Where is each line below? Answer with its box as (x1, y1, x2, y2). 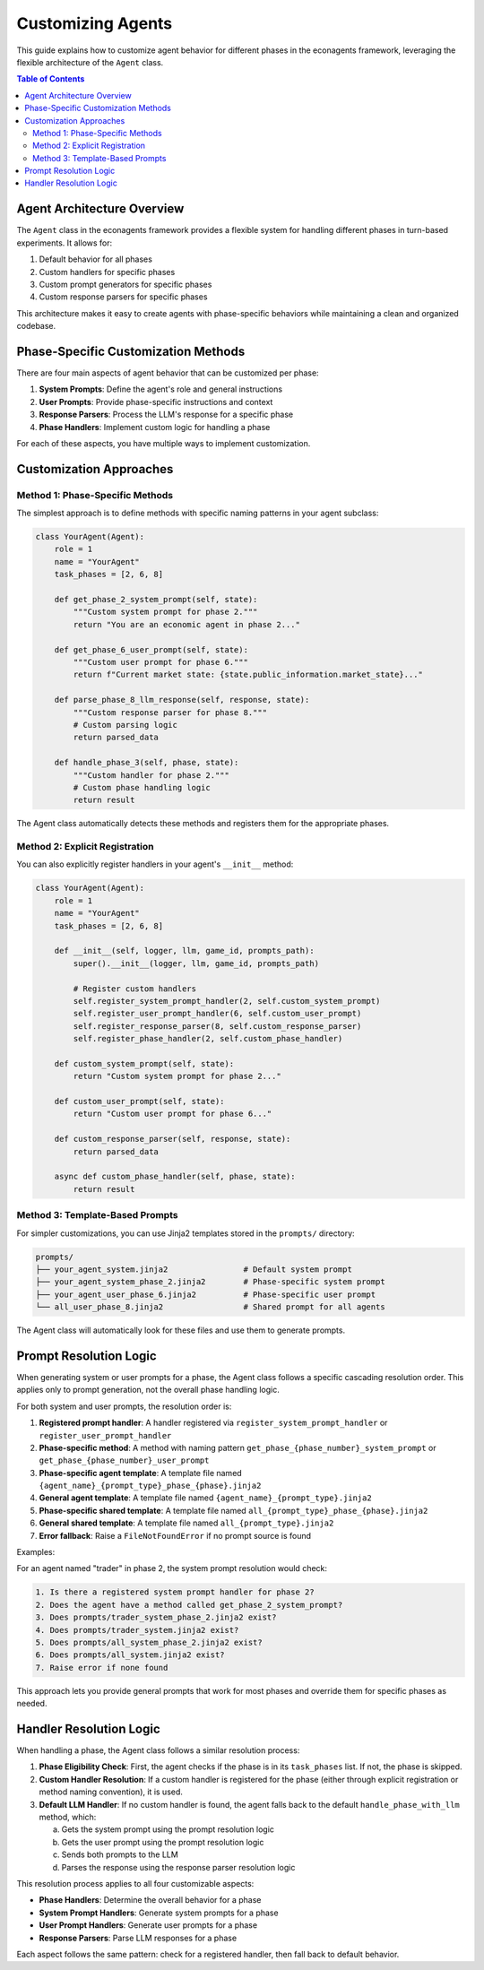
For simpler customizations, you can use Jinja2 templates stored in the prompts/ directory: (16, 1228, 355, 1239)
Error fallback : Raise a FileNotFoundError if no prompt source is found (39, 1530, 312, 1541)
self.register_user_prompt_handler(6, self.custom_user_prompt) (73, 1008, 362, 1019)
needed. (16, 1698, 48, 1709)
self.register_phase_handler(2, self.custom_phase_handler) (73, 1033, 343, 1044)
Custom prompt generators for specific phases (39, 279, 212, 289)
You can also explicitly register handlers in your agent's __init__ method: (16, 859, 294, 869)
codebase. (16, 321, 56, 332)
